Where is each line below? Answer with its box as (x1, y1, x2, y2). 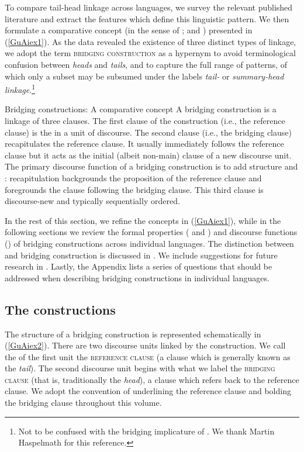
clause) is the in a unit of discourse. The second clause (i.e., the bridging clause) (5, 126, 292, 138)
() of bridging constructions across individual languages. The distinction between (5, 237, 294, 249)
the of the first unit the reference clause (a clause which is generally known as (5, 350, 291, 363)
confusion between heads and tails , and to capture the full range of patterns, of (5, 58, 287, 70)
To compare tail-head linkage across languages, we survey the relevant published (5, 1, 293, 13)
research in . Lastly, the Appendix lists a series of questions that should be (5, 260, 272, 272)
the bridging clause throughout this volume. (5, 396, 162, 409)
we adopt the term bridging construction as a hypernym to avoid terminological (5, 47, 296, 59)
